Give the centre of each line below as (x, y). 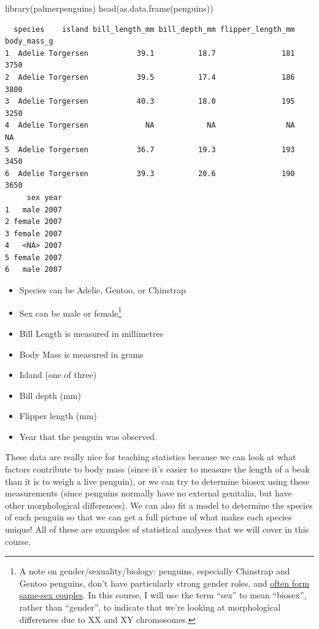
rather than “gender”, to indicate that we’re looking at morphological (150, 607)
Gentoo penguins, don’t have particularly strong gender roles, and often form (164, 583)
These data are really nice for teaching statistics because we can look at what (151, 457)
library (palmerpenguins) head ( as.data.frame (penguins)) (109, 8)
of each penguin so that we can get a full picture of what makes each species (148, 517)
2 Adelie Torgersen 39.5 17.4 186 (150, 77)
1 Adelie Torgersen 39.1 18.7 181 (150, 53)
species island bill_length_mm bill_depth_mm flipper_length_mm (154, 29)
